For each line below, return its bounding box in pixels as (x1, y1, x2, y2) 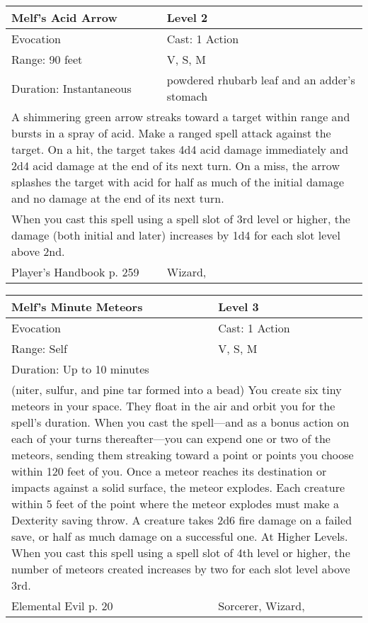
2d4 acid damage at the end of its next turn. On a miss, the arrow (11, 157, 340, 174)
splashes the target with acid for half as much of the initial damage (11, 174, 345, 190)
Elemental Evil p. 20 (11, 597, 113, 614)
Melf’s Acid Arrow (11, 9, 117, 26)
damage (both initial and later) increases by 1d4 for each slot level (11, 227, 340, 243)
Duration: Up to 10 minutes (11, 361, 149, 377)
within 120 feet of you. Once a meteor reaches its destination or (11, 463, 327, 479)
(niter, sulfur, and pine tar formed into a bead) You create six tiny (11, 381, 342, 398)
